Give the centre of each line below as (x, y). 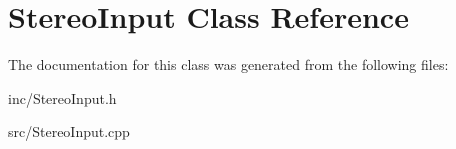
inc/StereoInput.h (62, 97)
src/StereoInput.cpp (69, 131)
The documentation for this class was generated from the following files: (228, 64)
